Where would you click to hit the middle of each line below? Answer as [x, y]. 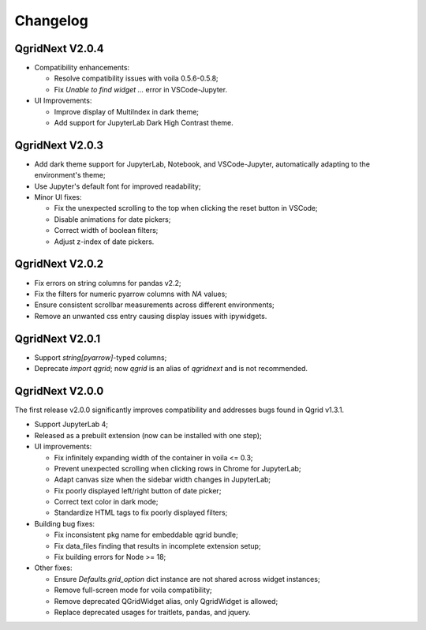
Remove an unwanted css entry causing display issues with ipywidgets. [151, 316]
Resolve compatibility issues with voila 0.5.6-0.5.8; [136, 78]
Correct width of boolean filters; [106, 231]
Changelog [51, 21]
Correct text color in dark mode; [106, 502]
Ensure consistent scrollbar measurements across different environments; [155, 305]
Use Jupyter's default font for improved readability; [118, 186]
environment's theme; [70, 175]
